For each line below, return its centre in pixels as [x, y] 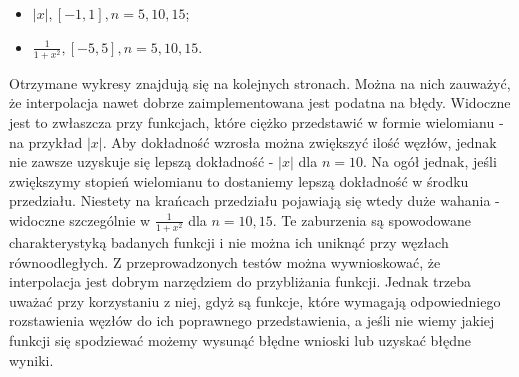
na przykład [46, 141]
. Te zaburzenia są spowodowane [371, 219]
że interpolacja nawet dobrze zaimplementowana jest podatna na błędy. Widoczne [260, 102]
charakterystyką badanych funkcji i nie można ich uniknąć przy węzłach [229, 242]
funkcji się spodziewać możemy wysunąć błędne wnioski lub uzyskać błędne [240, 340]
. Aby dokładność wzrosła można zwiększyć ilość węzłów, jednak [299, 141]
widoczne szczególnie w [80, 219]
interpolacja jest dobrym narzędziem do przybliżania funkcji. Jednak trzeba [240, 281]
